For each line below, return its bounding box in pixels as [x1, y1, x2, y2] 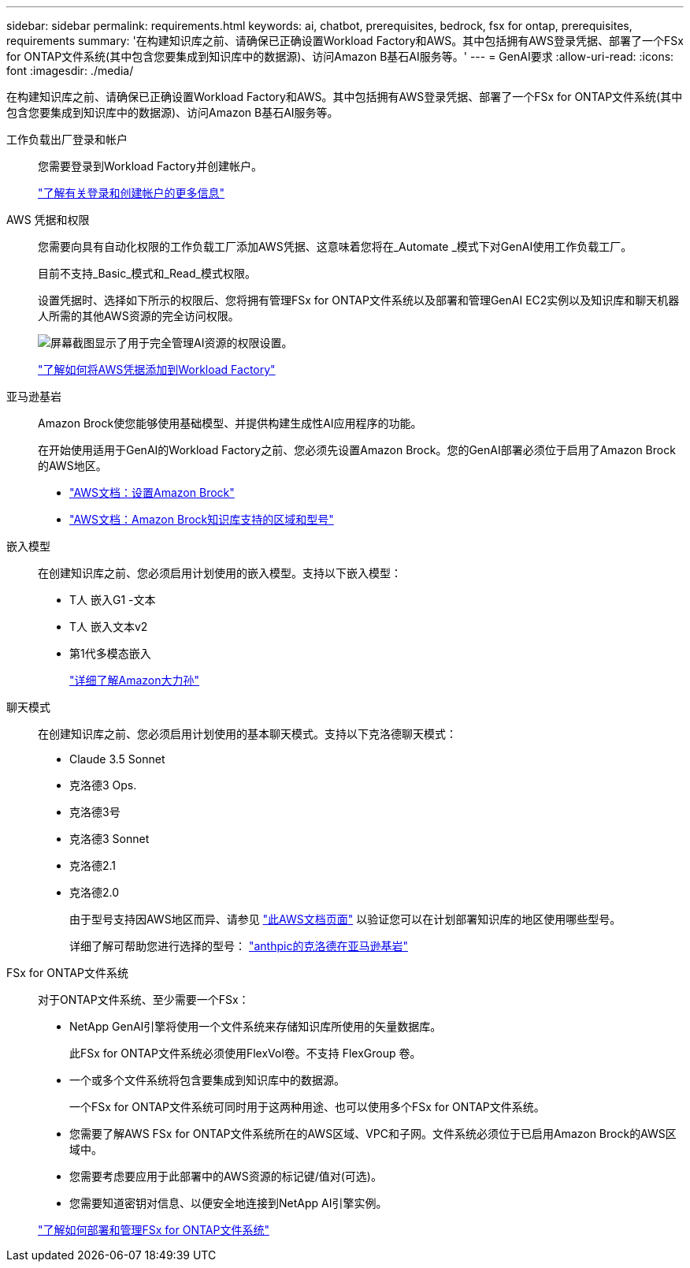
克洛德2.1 [69, 859, 117, 872]
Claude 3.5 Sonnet [69, 752, 165, 766]
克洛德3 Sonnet [69, 832, 150, 845]
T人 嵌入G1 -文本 [69, 593, 156, 606]
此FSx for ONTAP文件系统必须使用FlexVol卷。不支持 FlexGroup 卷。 [69, 1046, 421, 1060]
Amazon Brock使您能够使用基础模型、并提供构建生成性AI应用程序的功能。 [38, 416, 422, 430]
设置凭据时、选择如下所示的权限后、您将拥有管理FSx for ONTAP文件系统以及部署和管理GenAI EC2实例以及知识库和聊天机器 [38, 293, 680, 307]
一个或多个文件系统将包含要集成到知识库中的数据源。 [69, 1073, 345, 1087]
